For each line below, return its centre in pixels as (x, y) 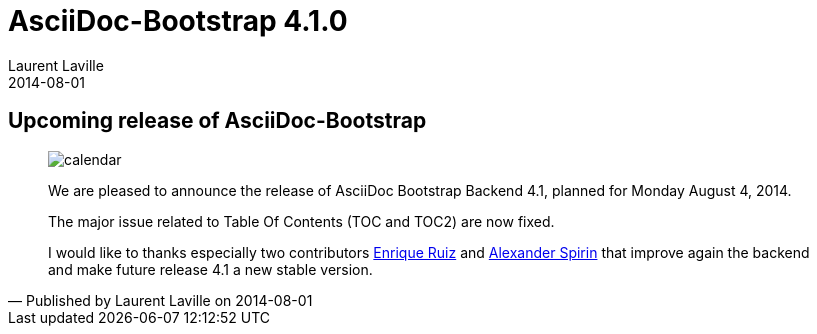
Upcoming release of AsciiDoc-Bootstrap (217, 121)
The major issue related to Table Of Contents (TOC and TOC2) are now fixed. (301, 221)
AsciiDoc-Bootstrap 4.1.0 (178, 21)
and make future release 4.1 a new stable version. (210, 269)
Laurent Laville (56, 65)
